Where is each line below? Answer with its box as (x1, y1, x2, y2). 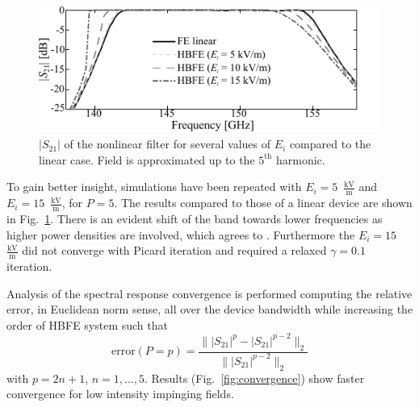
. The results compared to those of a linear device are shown (114, 194, 413, 211)
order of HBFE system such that (6, 316, 168, 333)
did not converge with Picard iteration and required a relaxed (22, 242, 327, 259)
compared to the (289, 135, 371, 152)
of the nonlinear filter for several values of (64, 135, 271, 152)
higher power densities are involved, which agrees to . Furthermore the (6, 226, 355, 243)
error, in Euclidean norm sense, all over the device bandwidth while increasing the (6, 301, 413, 318)
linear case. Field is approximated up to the (39, 151, 255, 168)
